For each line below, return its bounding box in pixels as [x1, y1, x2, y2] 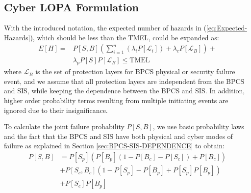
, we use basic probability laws [152, 121, 244, 132]
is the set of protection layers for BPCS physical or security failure [35, 66, 235, 77]
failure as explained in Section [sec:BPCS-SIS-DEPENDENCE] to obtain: [4, 140, 225, 151]
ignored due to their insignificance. [4, 105, 108, 115]
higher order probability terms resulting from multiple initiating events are [4, 95, 228, 106]
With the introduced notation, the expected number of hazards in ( [4, 23, 206, 33]
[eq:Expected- [206, 23, 247, 33]
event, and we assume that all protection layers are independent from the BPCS [4, 76, 245, 86]
